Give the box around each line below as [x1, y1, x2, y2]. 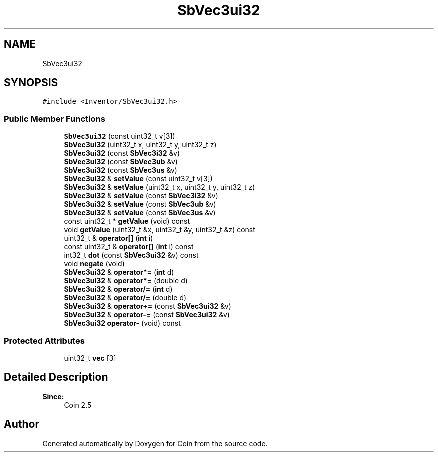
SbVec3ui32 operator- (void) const [64, 319, 181, 328]
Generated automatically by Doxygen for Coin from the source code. [42, 439, 268, 448]
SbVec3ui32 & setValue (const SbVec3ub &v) [64, 200, 216, 209]
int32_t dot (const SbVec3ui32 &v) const [64, 251, 199, 260]
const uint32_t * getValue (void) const [64, 217, 190, 226]
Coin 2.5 [64, 400, 92, 409]
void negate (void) [64, 259, 125, 268]
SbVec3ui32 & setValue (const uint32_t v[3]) [64, 174, 213, 183]
